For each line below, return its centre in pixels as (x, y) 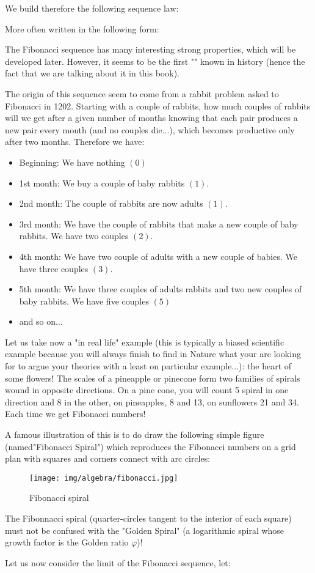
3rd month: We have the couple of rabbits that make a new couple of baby (159, 224)
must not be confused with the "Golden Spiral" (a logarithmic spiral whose (145, 530)
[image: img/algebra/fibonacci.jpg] (104, 478)
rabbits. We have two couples (74, 236)
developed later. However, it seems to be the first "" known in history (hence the (155, 61)
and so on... (41, 321)
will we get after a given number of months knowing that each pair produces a (151, 118)
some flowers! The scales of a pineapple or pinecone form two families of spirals (153, 378)
